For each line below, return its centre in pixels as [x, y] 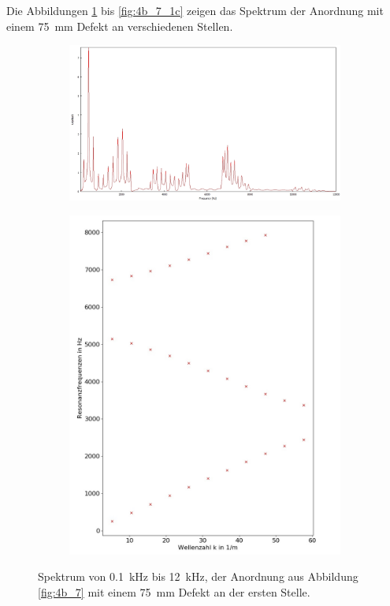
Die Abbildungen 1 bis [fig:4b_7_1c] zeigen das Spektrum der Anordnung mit [195, 10]
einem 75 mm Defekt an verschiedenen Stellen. [120, 26]
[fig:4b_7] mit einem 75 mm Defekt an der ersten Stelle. [174, 591]
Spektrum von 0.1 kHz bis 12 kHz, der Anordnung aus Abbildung [198, 576]
